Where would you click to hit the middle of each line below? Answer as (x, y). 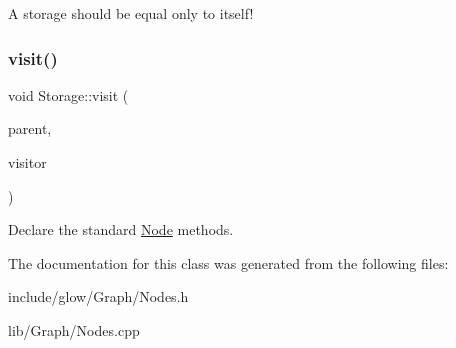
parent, (30, 128)
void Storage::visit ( (68, 94)
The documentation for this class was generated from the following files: (228, 262)
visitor (27, 162)
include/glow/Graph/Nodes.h (98, 296)
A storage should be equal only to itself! (131, 13)
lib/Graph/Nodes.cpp (74, 329)
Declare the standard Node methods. (121, 229)
